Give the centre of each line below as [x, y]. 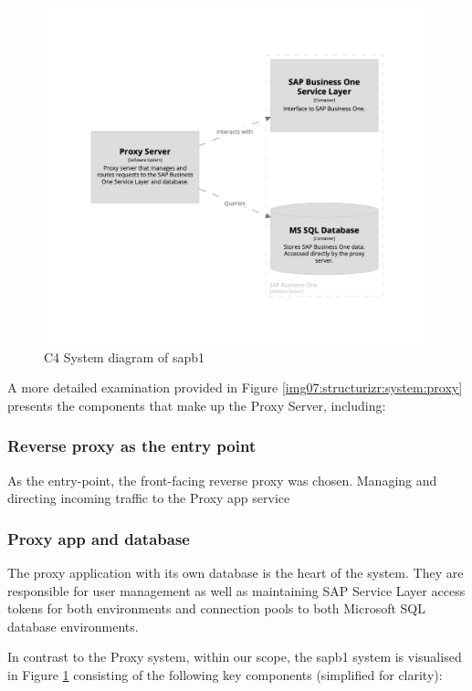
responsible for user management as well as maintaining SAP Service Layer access [236, 590]
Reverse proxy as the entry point [132, 446]
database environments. [73, 626]
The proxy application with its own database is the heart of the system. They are [236, 572]
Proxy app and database [99, 538]
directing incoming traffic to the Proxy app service [149, 498]
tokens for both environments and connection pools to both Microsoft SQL [216, 608]
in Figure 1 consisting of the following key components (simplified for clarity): [225, 674]
